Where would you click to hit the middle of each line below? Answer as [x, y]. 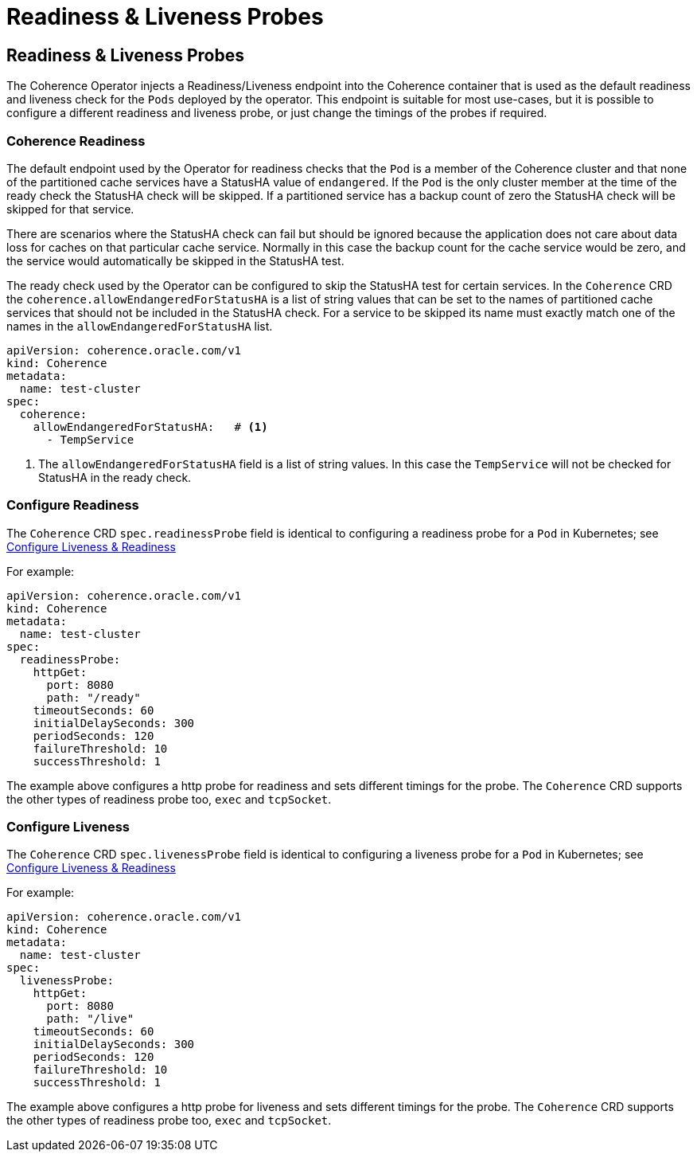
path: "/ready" [93, 697]
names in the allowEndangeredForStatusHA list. [140, 326]
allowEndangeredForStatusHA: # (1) [150, 426]
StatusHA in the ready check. [115, 477]
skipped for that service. [70, 209]
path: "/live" [90, 1019]
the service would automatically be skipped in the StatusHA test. [175, 260]
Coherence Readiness [76, 141]
